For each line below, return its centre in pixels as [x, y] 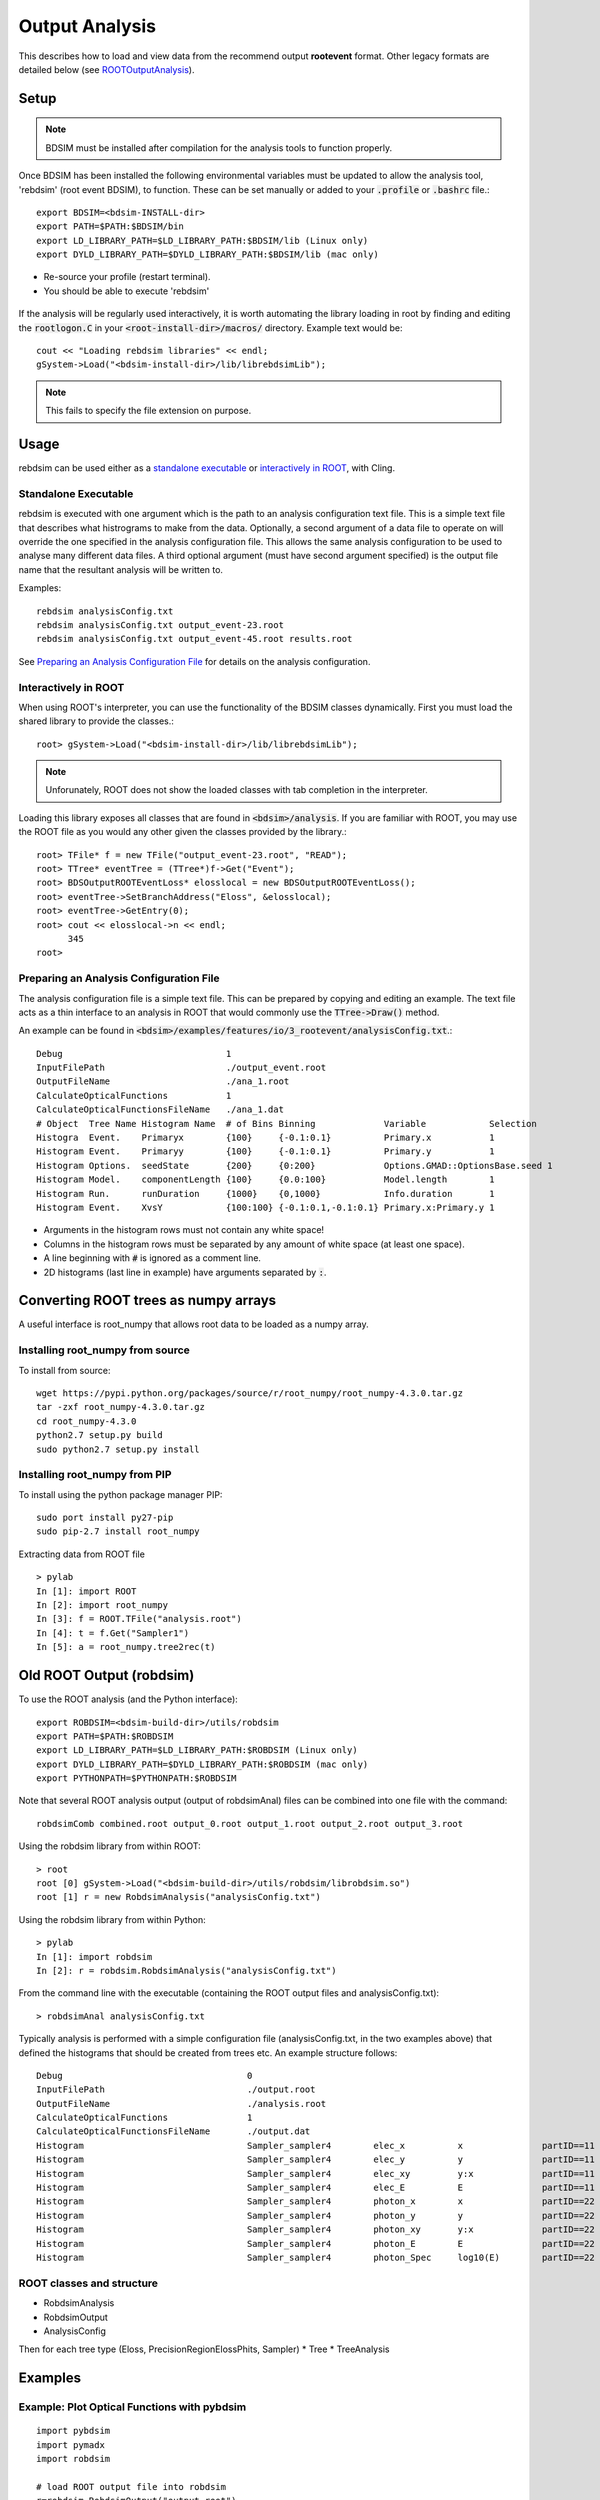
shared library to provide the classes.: [96, 721]
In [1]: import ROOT [86, 1591]
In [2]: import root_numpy [102, 1605]
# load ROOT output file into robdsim [131, 2486]
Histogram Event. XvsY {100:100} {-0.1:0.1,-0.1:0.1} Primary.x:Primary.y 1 [265, 1207]
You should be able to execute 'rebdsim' [126, 291]
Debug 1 [134, 1053]
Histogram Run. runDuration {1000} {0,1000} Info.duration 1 [265, 1193]
